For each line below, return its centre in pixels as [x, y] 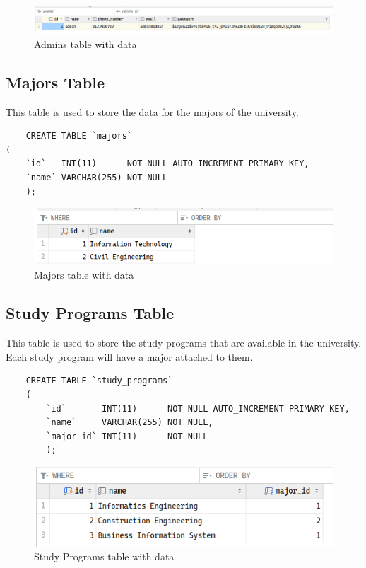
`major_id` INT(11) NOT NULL [127, 436]
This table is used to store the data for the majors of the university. [152, 111]
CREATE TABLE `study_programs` [99, 381]
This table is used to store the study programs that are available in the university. [184, 343]
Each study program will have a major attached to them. [129, 356]
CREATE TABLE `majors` [79, 136]
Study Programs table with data [104, 556]
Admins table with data [85, 44]
